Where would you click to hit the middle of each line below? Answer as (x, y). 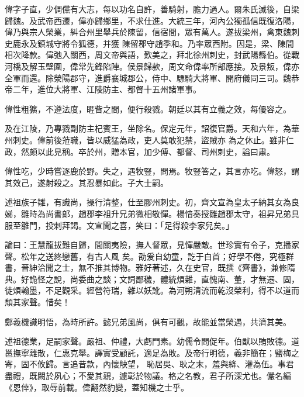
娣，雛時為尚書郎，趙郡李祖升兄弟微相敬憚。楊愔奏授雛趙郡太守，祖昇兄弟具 (152, 213)
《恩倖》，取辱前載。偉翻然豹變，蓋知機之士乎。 (97, 387)
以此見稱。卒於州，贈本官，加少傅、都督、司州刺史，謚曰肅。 (156, 151)
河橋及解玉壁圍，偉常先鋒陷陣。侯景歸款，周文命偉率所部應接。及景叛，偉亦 (152, 66)
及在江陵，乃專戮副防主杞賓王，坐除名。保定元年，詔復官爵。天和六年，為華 (152, 128)
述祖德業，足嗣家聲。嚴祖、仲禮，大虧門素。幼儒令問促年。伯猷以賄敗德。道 (152, 341)
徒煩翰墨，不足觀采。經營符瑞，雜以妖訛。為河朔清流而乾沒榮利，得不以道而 (152, 290)
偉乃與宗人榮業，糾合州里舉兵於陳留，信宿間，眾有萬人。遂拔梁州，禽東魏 (148, 32)
